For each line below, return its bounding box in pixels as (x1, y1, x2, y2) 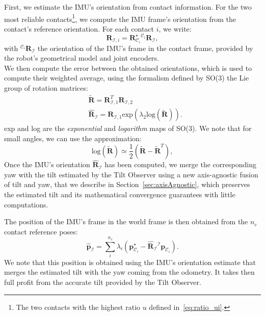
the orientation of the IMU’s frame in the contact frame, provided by (37, 42, 253, 53)
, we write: (158, 23, 192, 34)
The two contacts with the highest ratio (16, 301, 141, 312)
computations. (4, 199, 48, 209)
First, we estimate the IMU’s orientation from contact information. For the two (4, 2, 252, 12)
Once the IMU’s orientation (4, 159, 90, 170)
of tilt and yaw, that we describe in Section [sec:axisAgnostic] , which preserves (4, 179, 250, 190)
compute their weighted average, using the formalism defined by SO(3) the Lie (4, 72, 249, 83)
